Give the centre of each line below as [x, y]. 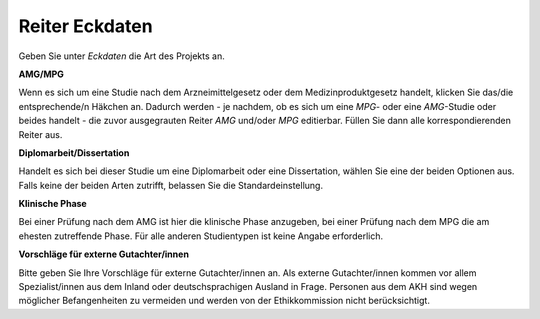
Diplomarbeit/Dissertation [74, 152]
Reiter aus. [40, 134]
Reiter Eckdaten [86, 26]
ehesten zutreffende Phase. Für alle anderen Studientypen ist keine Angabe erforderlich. [201, 236]
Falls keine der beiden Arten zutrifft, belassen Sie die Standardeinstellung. [171, 185]
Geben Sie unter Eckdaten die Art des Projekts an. [121, 56]
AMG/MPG [41, 74]
